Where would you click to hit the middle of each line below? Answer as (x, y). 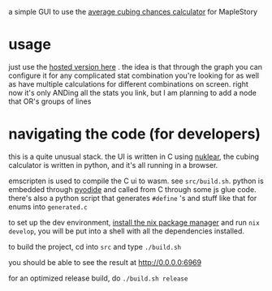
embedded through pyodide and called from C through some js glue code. (133, 189)
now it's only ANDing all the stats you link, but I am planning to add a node (133, 92)
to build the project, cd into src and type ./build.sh (95, 246)
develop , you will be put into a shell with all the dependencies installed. (127, 231)
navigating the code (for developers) (135, 134)
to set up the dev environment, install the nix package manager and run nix (134, 222)
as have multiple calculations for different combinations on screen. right (129, 83)
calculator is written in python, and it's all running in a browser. (113, 165)
